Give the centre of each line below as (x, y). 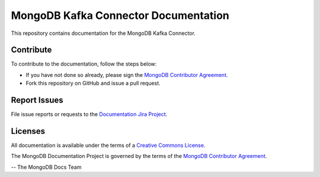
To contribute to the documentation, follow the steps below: (84, 64)
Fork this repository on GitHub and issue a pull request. (93, 83)
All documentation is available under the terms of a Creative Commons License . (108, 146)
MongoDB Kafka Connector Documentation (120, 15)
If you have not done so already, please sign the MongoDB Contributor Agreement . (127, 75)
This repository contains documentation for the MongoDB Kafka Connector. (103, 33)
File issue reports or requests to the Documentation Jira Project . (89, 114)
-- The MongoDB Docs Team (46, 167)
